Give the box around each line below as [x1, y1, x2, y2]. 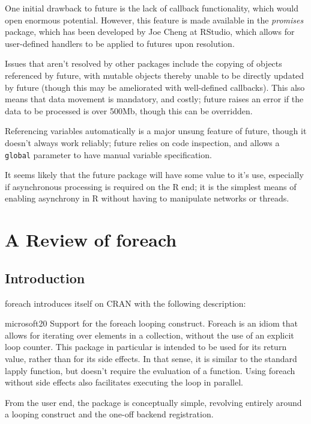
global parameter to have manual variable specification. [5, 148, 212, 161]
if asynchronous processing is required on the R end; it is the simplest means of [5, 180, 297, 192]
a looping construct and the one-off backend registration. [5, 408, 214, 420]
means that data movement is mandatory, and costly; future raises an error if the [5, 93, 304, 105]
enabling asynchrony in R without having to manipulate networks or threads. [5, 192, 289, 204]
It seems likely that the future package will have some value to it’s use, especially [5, 168, 304, 181]
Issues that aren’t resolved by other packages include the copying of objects [5, 57, 282, 70]
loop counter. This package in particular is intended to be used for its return [5, 340, 287, 353]
